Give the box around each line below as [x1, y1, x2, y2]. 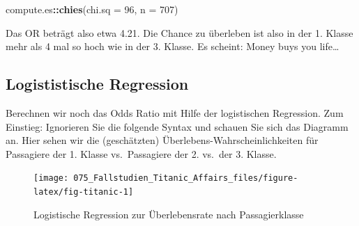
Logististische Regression [6, 73, 189, 95]
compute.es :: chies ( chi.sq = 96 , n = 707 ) [6, 2, 178, 16]
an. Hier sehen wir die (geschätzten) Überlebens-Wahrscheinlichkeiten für [6, 133, 319, 147]
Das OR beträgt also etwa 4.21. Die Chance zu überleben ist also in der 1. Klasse [6, 25, 353, 40]
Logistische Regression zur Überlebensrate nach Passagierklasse [33, 207, 304, 221]
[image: [33, 173, 69, 184]
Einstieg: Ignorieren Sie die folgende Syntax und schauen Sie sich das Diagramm [6, 119, 349, 134]
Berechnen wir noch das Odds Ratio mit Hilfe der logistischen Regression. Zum [6, 105, 344, 120]
